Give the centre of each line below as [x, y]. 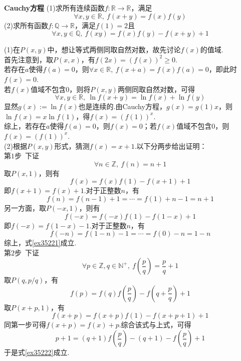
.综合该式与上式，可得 [155, 325]
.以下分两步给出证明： [171, 146]
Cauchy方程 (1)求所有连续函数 [54, 8]
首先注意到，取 [29, 59]
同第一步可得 [25, 325]
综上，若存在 [25, 126]
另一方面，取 [25, 207]
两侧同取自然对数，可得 [156, 89]
